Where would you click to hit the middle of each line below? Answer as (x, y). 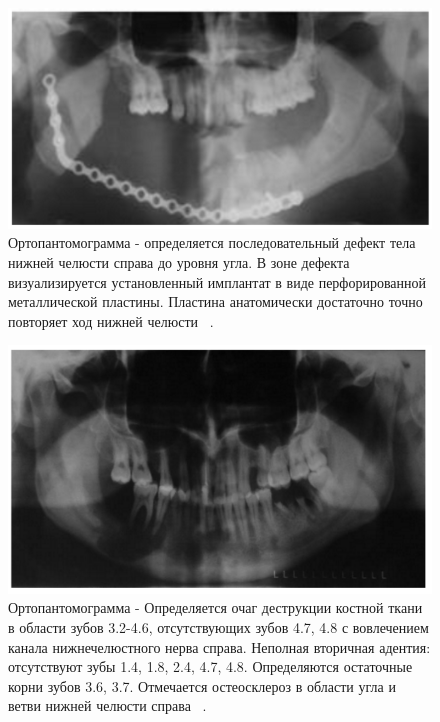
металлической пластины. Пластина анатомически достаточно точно (215, 301)
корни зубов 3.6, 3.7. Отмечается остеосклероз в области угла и (202, 685)
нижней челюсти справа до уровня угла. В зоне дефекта (179, 261)
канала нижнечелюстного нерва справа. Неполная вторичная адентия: (219, 646)
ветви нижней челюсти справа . (107, 705)
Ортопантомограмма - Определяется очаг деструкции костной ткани (215, 607)
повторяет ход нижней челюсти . (111, 320)
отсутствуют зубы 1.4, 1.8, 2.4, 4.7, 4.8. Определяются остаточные (210, 666)
